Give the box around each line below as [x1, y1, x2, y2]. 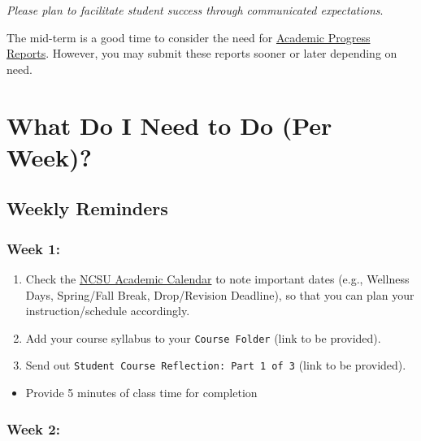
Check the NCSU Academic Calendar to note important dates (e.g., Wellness [25, 270, 410, 287]
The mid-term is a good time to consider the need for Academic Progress [7, 28, 371, 45]
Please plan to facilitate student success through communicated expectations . [7, 2, 384, 18]
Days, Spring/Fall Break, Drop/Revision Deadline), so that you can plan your [25, 286, 414, 303]
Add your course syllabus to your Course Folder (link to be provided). [25, 329, 381, 346]
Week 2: [7, 418, 60, 439]
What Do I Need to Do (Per [7, 108, 332, 141]
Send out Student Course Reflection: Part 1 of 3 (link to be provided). [25, 357, 406, 374]
